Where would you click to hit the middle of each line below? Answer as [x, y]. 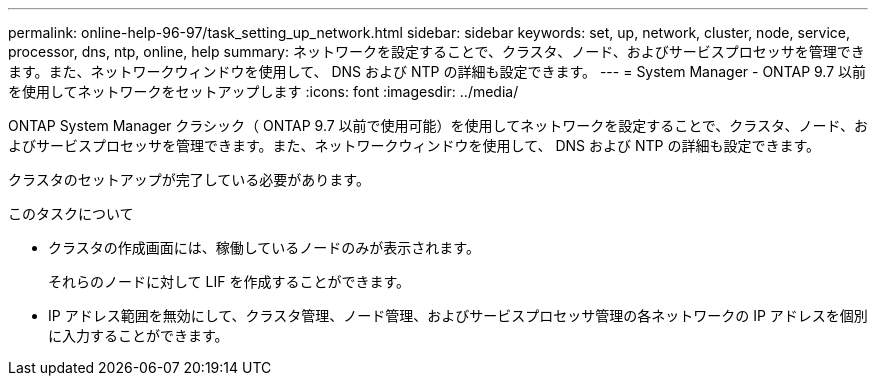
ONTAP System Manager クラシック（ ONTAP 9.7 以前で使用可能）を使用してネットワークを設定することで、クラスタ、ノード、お [438, 125]
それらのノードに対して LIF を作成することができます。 [229, 281]
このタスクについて [71, 213]
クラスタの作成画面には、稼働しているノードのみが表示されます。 [264, 247]
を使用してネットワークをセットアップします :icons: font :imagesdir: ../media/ [263, 91]
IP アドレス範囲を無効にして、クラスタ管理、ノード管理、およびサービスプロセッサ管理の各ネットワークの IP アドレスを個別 [458, 315]
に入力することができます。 [138, 335]
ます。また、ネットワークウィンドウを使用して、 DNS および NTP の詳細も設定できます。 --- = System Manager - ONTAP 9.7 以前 [437, 71]
